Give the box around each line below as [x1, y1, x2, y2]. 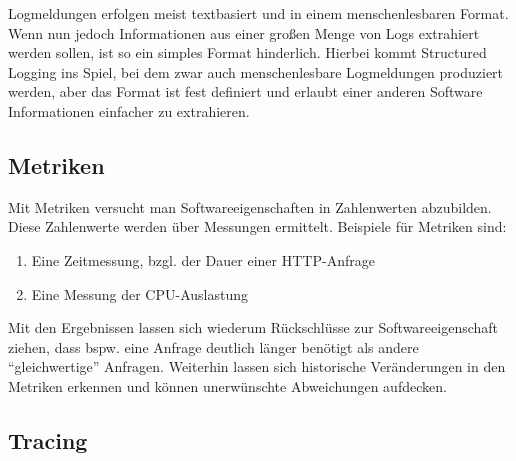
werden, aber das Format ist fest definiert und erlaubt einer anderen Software [8, 81, 483, 102]
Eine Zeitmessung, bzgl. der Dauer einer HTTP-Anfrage [31, 249, 375, 270]
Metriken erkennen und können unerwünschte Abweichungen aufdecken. [8, 375, 447, 396]
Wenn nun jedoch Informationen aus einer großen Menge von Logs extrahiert [8, 22, 480, 43]
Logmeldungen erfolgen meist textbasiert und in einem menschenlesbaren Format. [8, 3, 509, 23]
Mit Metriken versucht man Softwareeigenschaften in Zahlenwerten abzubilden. [8, 196, 492, 217]
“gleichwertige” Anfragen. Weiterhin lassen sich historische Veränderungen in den [8, 356, 506, 377]
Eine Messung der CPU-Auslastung [31, 283, 248, 304]
